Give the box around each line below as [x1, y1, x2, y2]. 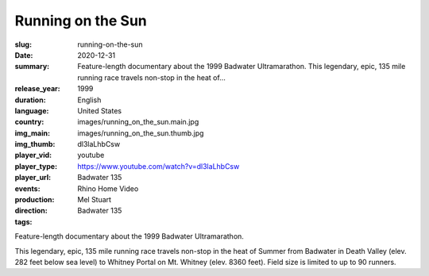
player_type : [14, 161, 58, 171]
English [77, 95, 102, 105]
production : [14, 195, 55, 205]
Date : [14, 50, 33, 59]
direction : [14, 206, 48, 216]
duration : [14, 95, 47, 105]
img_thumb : [14, 140, 56, 149]
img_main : [14, 128, 51, 138]
